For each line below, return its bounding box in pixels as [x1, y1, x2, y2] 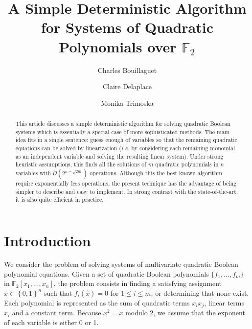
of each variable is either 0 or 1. [4, 317, 99, 327]
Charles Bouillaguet [97, 65, 157, 75]
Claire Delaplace [102, 81, 152, 92]
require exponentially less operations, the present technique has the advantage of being [15, 179, 237, 188]
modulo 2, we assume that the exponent [125, 307, 245, 318]
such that [44, 287, 72, 298]
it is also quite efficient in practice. [15, 195, 104, 204]
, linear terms [204, 297, 245, 307]
